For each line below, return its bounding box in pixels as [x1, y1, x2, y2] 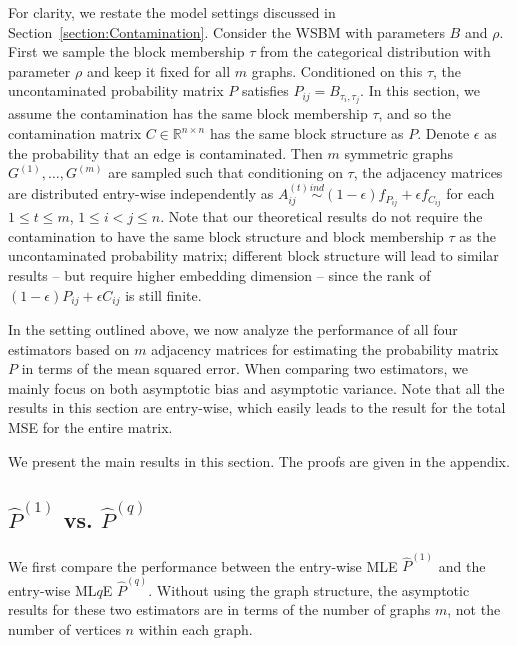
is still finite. [125, 284, 202, 305]
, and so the [378, 103, 451, 124]
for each [446, 183, 495, 204]
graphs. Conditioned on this [251, 60, 423, 81]
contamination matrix [8, 123, 142, 144]
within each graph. [138, 618, 253, 639]
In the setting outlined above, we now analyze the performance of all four [8, 318, 458, 339]
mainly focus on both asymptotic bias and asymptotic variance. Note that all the [8, 377, 505, 398]
